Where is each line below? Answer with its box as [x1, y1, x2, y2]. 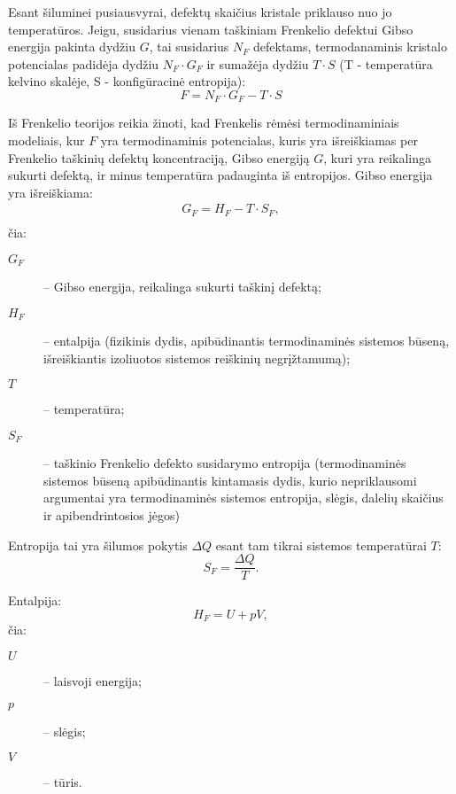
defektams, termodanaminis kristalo [253, 37, 447, 56]
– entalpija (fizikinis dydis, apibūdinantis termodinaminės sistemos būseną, [43, 331, 450, 349]
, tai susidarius [149, 37, 229, 56]
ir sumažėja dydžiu [206, 54, 309, 73]
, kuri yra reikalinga [323, 148, 432, 167]
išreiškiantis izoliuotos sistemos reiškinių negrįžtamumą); [43, 348, 351, 367]
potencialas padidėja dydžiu [8, 54, 159, 73]
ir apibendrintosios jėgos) [43, 506, 180, 525]
